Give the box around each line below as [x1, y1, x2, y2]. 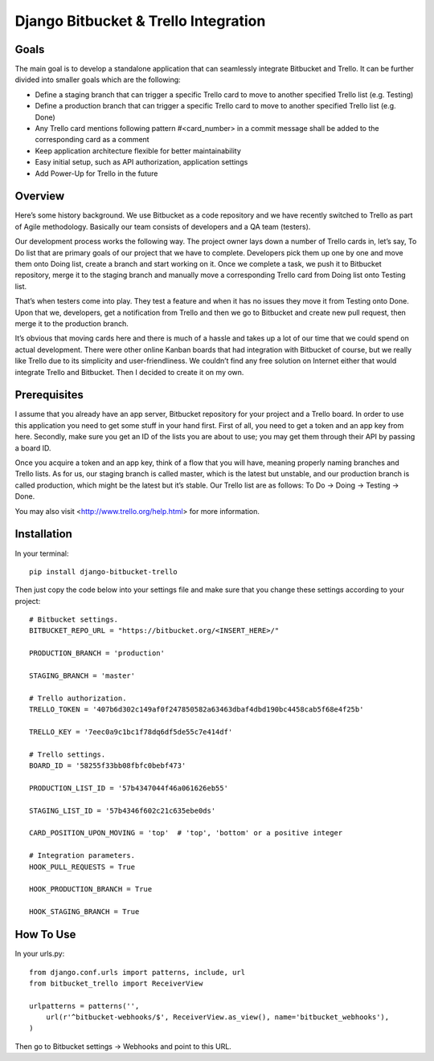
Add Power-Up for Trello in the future [35, 169, 158, 178]
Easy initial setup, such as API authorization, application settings [35, 157, 248, 167]
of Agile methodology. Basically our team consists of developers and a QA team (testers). [14, 222, 311, 231]
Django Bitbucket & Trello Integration [14, 12, 266, 30]
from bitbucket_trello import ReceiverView [29, 978, 203, 988]
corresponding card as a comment [35, 135, 149, 145]
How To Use [14, 928, 76, 941]
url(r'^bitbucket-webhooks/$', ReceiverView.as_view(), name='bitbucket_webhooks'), [45, 1013, 390, 1022]
